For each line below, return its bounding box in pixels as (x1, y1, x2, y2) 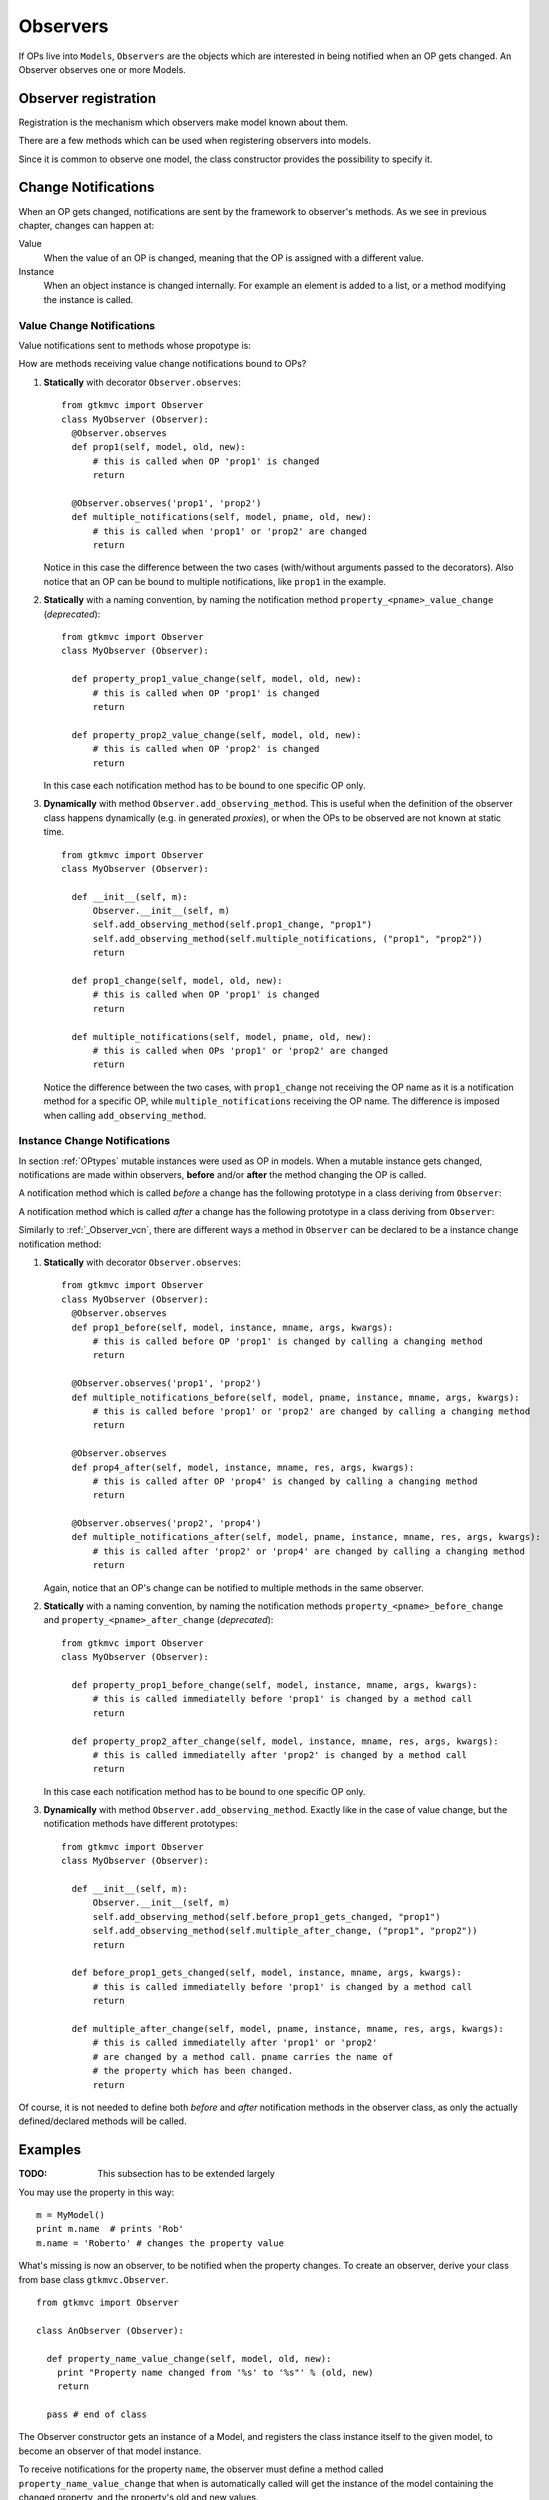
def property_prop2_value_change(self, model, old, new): (71, 729, 362, 740)
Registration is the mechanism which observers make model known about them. (18, 116, 349, 128)
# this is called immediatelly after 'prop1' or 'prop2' (92, 2037, 378, 2049)
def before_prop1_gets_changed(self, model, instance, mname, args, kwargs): (71, 1967, 462, 1979)
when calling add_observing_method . (43, 1109, 207, 1121)
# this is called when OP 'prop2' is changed (92, 743, 320, 755)
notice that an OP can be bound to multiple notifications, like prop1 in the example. (43, 575, 387, 587)
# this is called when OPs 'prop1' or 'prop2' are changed (92, 1045, 389, 1056)
